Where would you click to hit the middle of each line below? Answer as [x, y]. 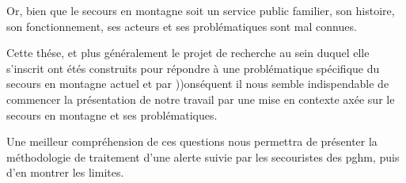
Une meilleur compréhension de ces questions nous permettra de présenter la [192, 141]
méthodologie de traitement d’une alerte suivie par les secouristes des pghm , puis [203, 156]
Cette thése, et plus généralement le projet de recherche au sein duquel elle [188, 53]
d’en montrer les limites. [65, 172]
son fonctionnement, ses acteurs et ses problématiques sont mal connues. [182, 26]
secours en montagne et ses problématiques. [112, 114]
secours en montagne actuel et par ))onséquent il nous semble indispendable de [198, 84]
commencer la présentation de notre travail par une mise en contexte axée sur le [201, 99]
